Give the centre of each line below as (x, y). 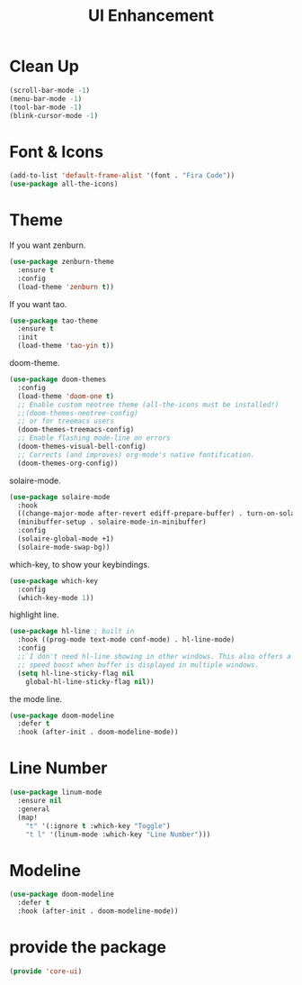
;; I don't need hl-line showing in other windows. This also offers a (155, 657)
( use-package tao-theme (54, 321)
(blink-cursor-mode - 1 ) (54, 115)
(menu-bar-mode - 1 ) (46, 99)
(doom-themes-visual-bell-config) (82, 447)
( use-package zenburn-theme (62, 262)
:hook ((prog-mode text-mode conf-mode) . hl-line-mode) (126, 640)
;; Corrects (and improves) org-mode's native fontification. (136, 455)
